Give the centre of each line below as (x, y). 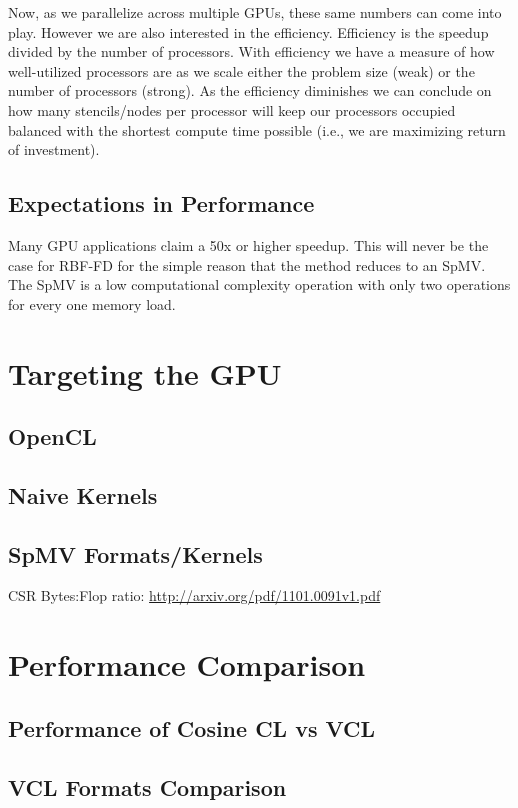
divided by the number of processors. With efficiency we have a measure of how (251, 51)
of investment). (54, 149)
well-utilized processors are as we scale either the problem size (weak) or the (241, 70)
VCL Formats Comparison (147, 786)
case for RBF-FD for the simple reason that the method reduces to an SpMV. (247, 264)
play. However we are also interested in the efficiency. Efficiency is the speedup (248, 31)
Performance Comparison (187, 664)
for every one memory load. (92, 303)
